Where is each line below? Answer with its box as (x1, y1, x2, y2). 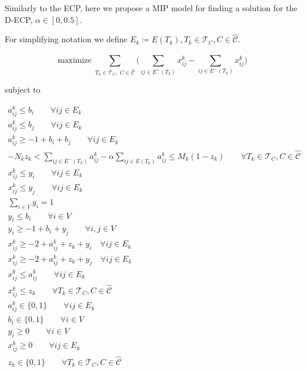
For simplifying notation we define (5, 33, 128, 45)
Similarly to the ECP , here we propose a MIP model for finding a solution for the (5, 2, 298, 13)
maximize (57, 56, 92, 65)
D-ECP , (5, 13, 33, 25)
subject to (5, 83, 40, 96)
